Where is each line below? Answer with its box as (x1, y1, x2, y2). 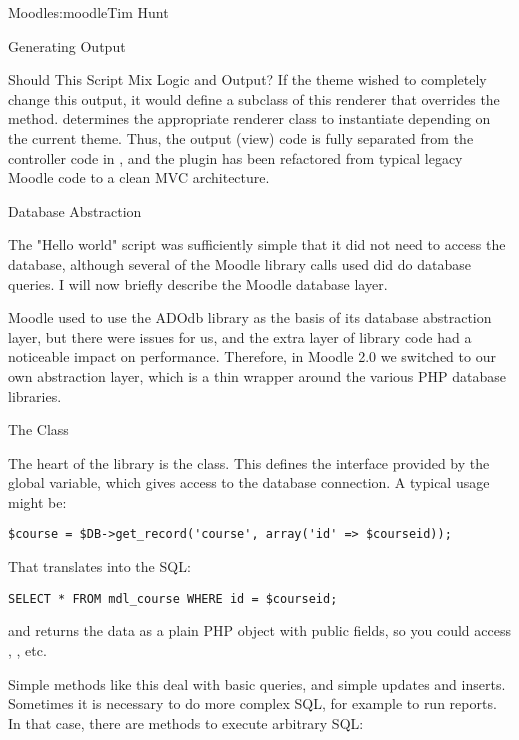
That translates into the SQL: (8, 556, 191, 577)
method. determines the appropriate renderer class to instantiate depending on (8, 108, 491, 129)
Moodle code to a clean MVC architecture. (8, 167, 270, 188)
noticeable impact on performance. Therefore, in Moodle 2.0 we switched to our (8, 346, 496, 367)
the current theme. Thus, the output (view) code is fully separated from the (8, 127, 474, 148)
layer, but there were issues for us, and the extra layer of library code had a (8, 326, 472, 347)
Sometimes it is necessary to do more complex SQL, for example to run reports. (8, 693, 497, 714)
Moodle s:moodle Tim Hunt (8, 2, 169, 22)
